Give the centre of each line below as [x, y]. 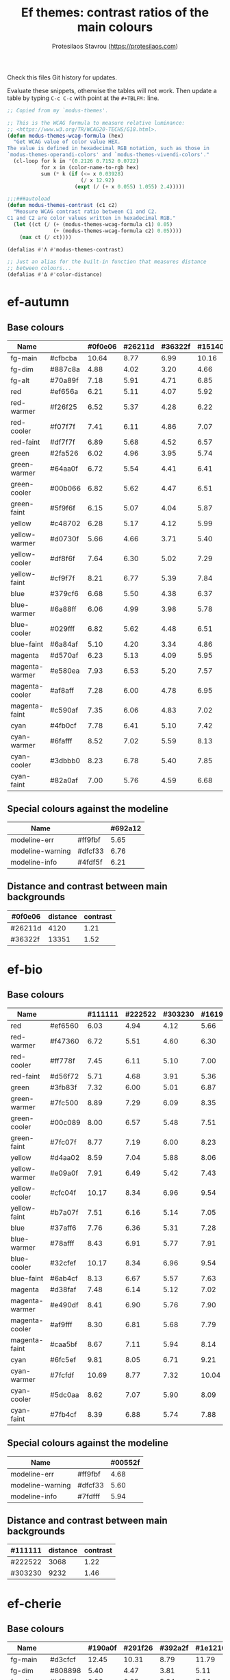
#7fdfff [89, 1496]
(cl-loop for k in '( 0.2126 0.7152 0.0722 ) [76, 161]
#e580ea [65, 671]
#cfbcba [64, 358]
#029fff [63, 629]
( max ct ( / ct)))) [46, 237]
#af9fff [62, 1324]
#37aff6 [63, 1228]
